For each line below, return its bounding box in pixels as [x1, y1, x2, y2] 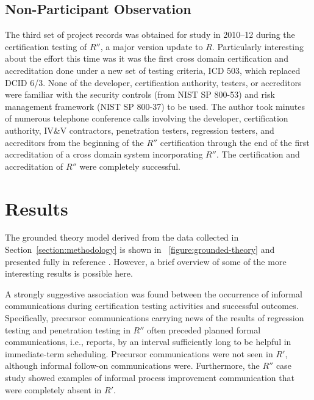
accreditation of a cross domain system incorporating [5, 148, 203, 161]
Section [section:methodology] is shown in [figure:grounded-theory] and [5, 243, 275, 256]
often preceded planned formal [147, 323, 261, 336]
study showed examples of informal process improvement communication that [5, 371, 294, 384]
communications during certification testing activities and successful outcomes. [5, 299, 299, 312]
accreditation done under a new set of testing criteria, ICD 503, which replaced [5, 64, 301, 76]
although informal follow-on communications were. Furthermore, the [5, 359, 260, 372]
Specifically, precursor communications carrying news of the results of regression [5, 311, 304, 324]
